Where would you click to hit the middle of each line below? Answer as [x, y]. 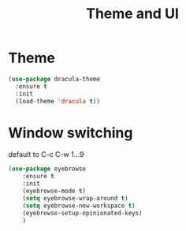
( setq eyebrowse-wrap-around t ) [75, 198]
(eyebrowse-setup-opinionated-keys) [83, 213]
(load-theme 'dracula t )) [58, 101]
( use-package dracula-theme [54, 79]
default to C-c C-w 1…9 [46, 155]
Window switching [71, 133]
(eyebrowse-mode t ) [54, 191]
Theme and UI [132, 14]
